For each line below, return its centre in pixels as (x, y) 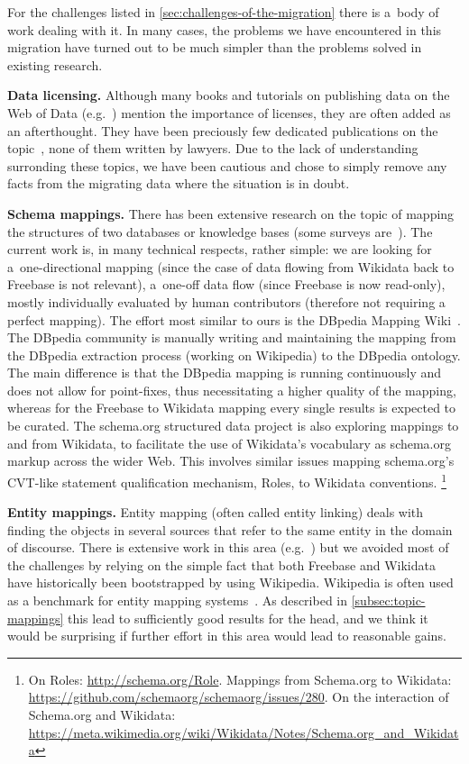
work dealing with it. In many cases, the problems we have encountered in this (225, 29)
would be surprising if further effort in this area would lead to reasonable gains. (227, 636)
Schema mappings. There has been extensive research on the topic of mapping (231, 213)
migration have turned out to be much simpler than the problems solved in (215, 47)
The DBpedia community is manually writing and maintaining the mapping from (232, 337)
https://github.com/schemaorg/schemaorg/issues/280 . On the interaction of (239, 697)
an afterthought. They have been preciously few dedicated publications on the (223, 130)
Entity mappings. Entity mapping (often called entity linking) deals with (216, 512)
